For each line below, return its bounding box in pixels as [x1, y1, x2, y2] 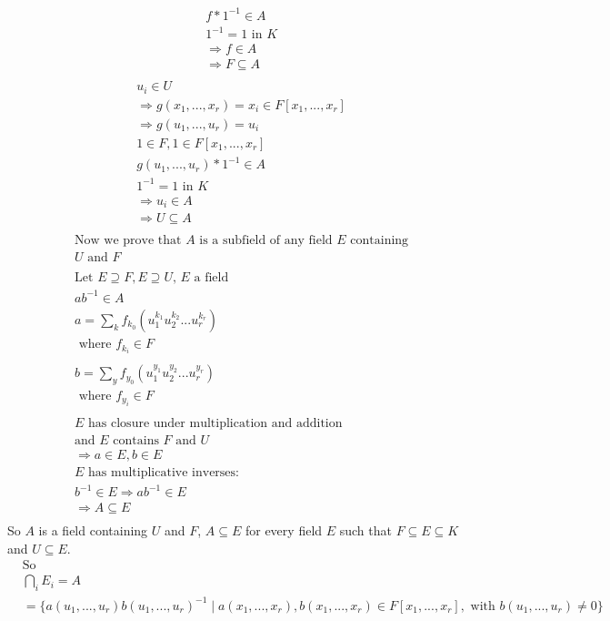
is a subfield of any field [199, 234, 333, 248]
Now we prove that [75, 234, 182, 248]
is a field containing [38, 521, 148, 540]
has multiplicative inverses [88, 465, 236, 479]
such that [339, 521, 392, 540]
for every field [245, 521, 323, 540]
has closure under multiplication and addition [88, 416, 343, 430]
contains [113, 433, 159, 447]
